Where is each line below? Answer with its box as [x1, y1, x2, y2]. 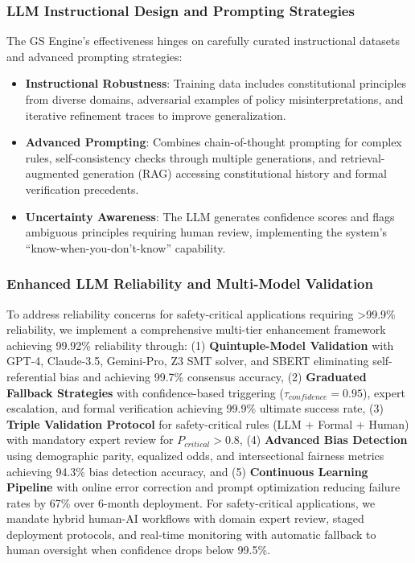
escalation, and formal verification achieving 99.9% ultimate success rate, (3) [6, 400, 384, 417]
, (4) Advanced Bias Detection [239, 431, 408, 448]
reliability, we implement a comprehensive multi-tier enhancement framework [6, 321, 386, 338]
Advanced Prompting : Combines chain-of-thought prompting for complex [25, 134, 402, 150]
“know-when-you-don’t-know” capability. [25, 239, 226, 256]
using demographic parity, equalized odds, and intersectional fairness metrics [6, 446, 384, 463]
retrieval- [340, 149, 385, 166]
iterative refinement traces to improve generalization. [25, 106, 286, 123]
